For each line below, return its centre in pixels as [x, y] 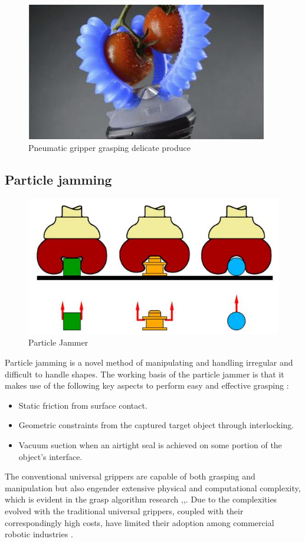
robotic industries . [39, 534]
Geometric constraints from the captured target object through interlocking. [156, 425]
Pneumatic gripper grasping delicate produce [110, 147]
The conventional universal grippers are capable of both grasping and [130, 476]
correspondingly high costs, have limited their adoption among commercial [140, 522]
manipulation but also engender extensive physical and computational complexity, [153, 487]
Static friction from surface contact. [83, 405]
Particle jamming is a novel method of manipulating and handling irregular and [149, 362]
